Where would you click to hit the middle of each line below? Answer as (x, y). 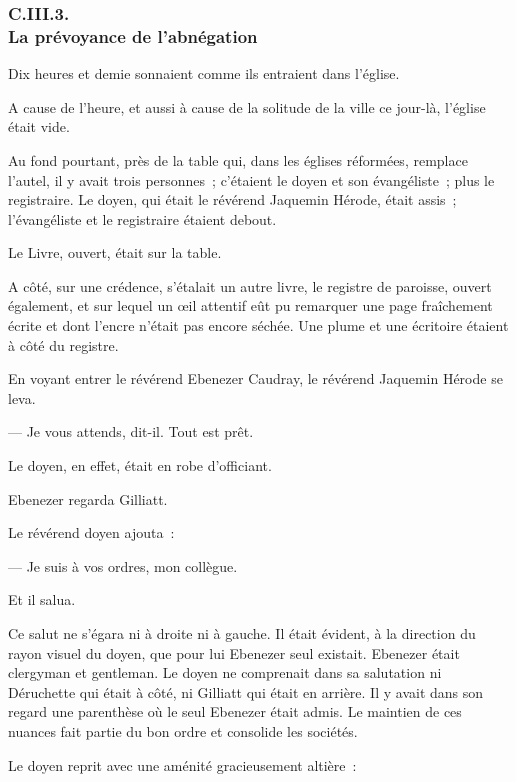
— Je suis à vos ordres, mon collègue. (123, 565)
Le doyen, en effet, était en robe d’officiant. (140, 465)
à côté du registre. (63, 344)
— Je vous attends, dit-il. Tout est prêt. (131, 431)
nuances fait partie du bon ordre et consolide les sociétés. (183, 730)
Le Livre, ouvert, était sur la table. (115, 252)
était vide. (39, 126)
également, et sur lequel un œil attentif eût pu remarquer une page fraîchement (250, 305)
